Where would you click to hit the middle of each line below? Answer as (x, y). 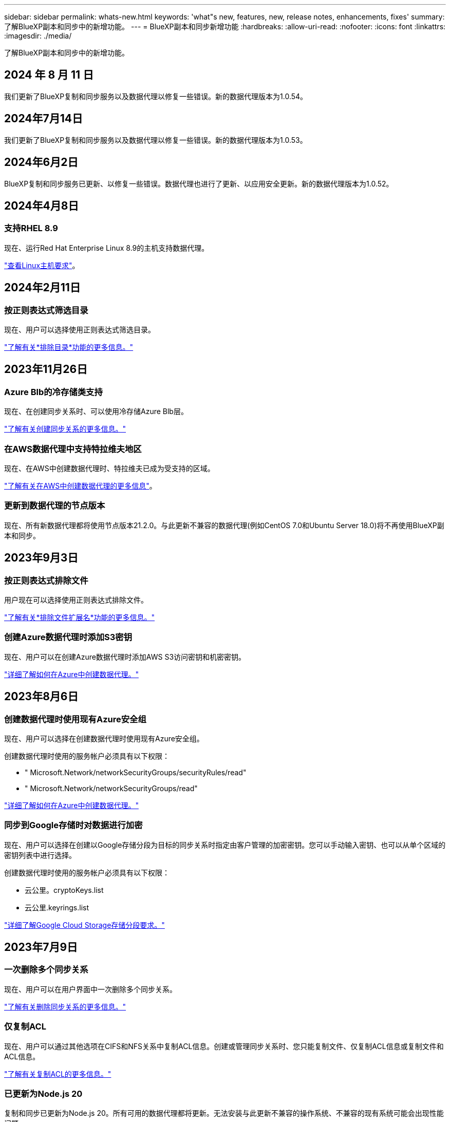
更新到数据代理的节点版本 (55, 506)
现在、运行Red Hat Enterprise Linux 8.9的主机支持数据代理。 (107, 248)
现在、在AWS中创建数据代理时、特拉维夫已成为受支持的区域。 (109, 468)
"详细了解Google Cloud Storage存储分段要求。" (85, 925)
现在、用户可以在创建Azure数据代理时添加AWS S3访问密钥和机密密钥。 (125, 657)
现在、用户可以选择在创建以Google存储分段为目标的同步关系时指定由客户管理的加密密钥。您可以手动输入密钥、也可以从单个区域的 (225, 845)
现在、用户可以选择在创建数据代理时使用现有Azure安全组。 (104, 738)
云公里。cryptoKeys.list (64, 890)
